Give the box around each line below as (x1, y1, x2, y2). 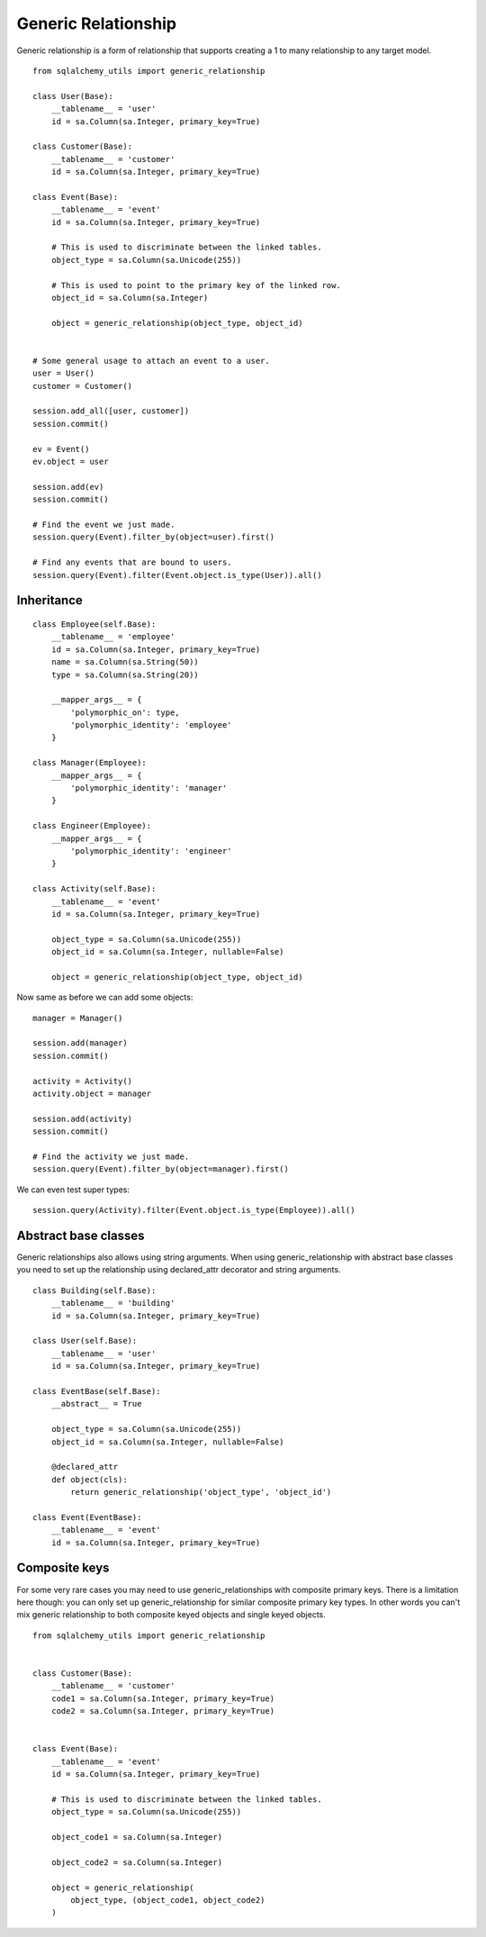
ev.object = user (32, 457, 109, 467)
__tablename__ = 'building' (50, 1298, 175, 1308)
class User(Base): (32, 91, 114, 101)
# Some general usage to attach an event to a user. (32, 356, 270, 366)
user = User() (32, 368, 94, 378)
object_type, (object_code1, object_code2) (70, 1895, 265, 1905)
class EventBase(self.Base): (32, 1386, 161, 1396)
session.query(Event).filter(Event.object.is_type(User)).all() (32, 570, 323, 580)
